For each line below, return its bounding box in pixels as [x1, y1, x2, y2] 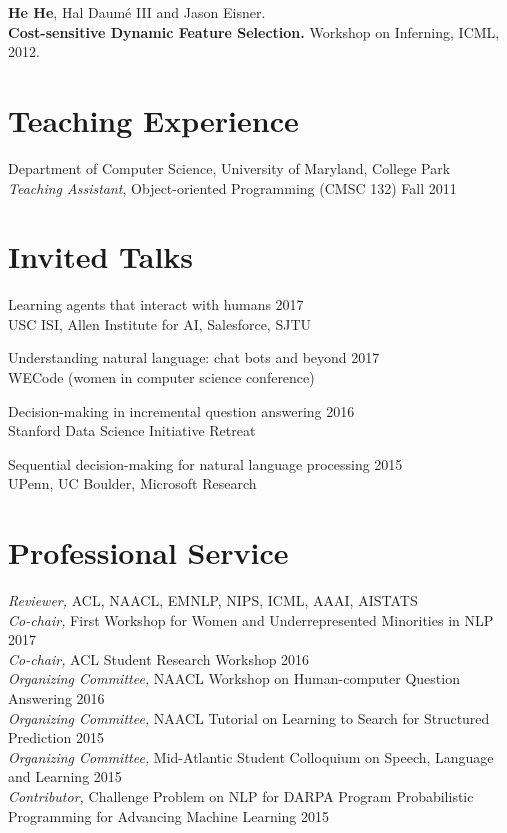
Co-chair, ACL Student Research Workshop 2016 [8, 648, 310, 669]
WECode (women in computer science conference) [8, 367, 315, 387]
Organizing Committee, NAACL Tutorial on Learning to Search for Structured [8, 707, 490, 728]
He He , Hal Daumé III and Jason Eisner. [8, 2, 266, 22]
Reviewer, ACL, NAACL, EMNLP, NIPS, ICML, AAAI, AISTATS [8, 590, 418, 611]
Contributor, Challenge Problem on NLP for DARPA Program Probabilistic [8, 786, 474, 807]
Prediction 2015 [8, 727, 104, 748]
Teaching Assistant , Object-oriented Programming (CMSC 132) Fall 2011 [8, 177, 457, 198]
